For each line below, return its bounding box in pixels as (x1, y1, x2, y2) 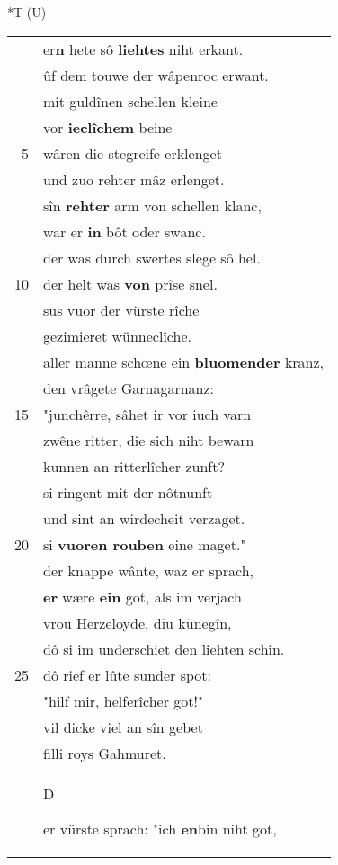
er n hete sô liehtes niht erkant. (43, 38, 244, 59)
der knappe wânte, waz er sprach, (43, 559, 254, 581)
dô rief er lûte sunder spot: (43, 664, 212, 685)
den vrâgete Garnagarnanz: (43, 377, 215, 398)
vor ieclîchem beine (43, 116, 173, 138)
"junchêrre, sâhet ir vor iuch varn (43, 403, 252, 424)
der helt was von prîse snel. (43, 272, 218, 294)
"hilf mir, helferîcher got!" (43, 690, 203, 711)
